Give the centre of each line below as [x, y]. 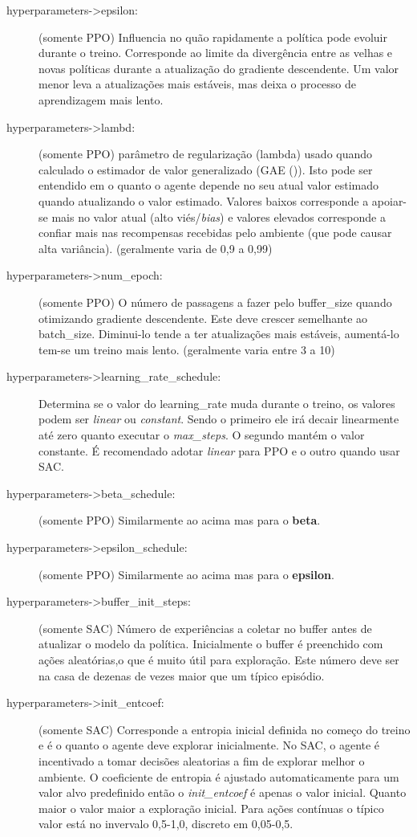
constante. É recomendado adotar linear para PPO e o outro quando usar [219, 450]
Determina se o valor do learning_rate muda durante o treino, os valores [217, 403]
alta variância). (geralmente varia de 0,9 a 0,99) [156, 248]
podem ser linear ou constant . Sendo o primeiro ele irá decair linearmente [219, 419]
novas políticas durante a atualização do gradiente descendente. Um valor [219, 68]
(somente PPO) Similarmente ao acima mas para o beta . [180, 520]
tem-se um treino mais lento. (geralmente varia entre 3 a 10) [187, 349]
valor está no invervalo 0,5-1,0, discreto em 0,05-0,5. [166, 824]
